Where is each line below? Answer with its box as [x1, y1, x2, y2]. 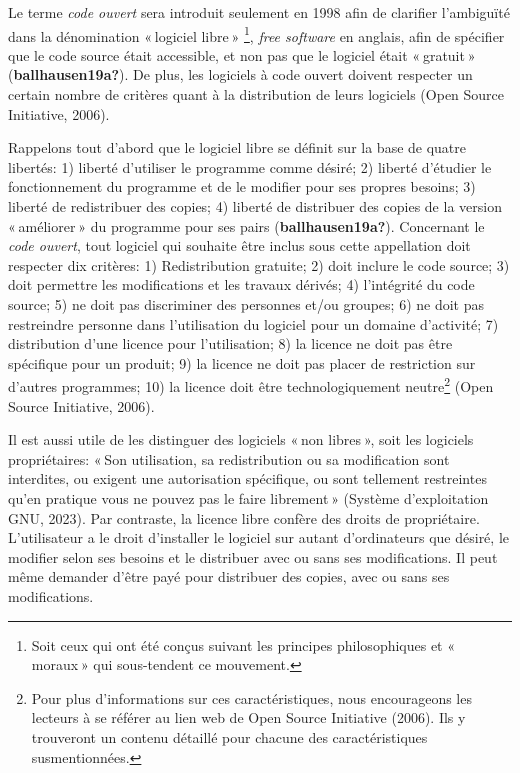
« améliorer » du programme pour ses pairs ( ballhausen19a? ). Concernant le [8, 215, 485, 236]
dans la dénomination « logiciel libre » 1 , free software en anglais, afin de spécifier [8, 22, 505, 46]
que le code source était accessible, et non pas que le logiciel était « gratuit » [8, 44, 476, 65]
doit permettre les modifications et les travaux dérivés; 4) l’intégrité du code [8, 274, 475, 295]
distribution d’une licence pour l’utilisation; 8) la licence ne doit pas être [8, 333, 453, 354]
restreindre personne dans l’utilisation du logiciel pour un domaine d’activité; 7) [8, 313, 499, 334]
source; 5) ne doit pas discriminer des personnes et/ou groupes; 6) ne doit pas [8, 293, 485, 314]
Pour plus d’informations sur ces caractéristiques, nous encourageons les [31, 687, 472, 708]
